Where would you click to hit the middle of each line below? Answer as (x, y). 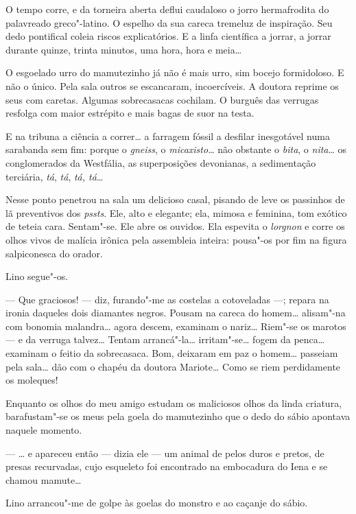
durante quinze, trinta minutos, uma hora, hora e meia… (124, 49)
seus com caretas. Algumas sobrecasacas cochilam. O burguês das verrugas (162, 99)
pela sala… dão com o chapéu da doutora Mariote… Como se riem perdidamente (173, 366)
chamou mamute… (44, 479)
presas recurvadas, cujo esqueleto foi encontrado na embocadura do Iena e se (167, 466)
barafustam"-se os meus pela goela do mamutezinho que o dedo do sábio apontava (178, 416)
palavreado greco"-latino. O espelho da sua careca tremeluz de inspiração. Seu (169, 22)
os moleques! (32, 380)
